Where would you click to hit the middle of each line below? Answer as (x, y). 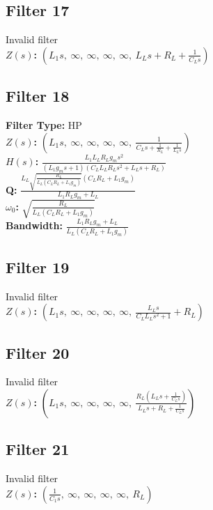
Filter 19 (38, 266)
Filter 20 (38, 352)
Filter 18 (38, 96)
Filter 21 (38, 449)
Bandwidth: (34, 225)
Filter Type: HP (44, 125)
